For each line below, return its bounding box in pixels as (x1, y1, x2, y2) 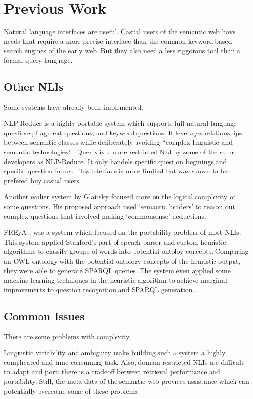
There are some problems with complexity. (4, 331, 131, 341)
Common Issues (4, 308, 85, 323)
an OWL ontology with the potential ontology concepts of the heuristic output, (4, 256, 241, 266)
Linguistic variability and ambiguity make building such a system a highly (4, 347, 226, 358)
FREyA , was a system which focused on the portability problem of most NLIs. (4, 227, 241, 237)
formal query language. (4, 55, 73, 65)
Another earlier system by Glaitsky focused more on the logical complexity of (4, 191, 235, 202)
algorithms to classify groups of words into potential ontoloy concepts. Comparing (4, 246, 249, 256)
